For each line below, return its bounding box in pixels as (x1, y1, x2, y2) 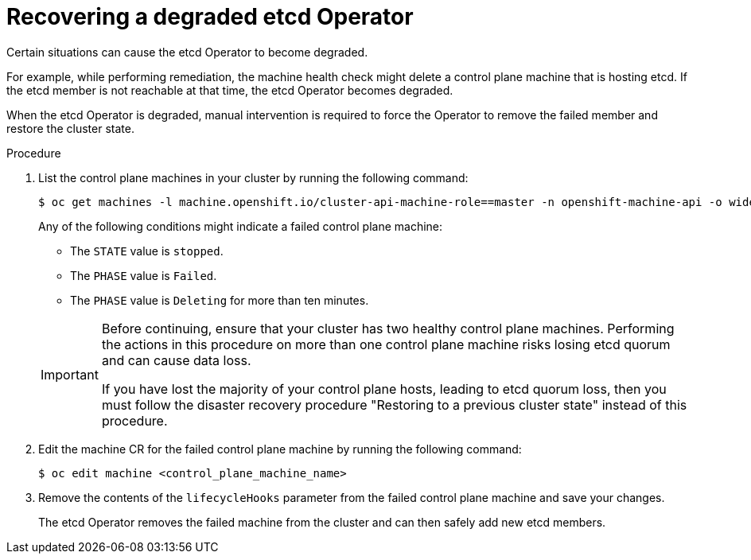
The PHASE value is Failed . (70, 268, 217, 282)
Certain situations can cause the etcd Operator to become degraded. (6, 45, 368, 59)
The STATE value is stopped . (70, 243, 224, 258)
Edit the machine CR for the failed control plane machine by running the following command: (38, 441, 522, 456)
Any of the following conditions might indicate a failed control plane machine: (38, 219, 443, 233)
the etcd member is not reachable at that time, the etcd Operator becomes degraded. (6, 83, 453, 97)
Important (41, 366, 99, 383)
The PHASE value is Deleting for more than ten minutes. (70, 293, 369, 307)
